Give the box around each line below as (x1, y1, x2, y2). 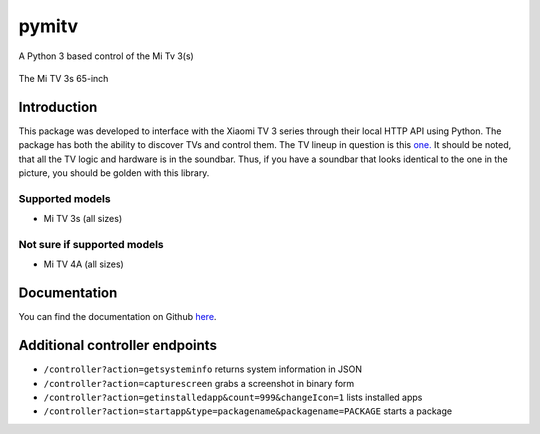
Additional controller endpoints (18, 337, 217, 354)
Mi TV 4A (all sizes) (43, 258, 124, 270)
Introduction (18, 98, 98, 115)
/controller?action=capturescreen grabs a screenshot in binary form (43, 377, 355, 389)
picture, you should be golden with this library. (18, 167, 210, 179)
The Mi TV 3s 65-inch (18, 72, 109, 84)
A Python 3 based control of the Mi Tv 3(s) (18, 50, 194, 62)
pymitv (18, 15, 79, 37)
